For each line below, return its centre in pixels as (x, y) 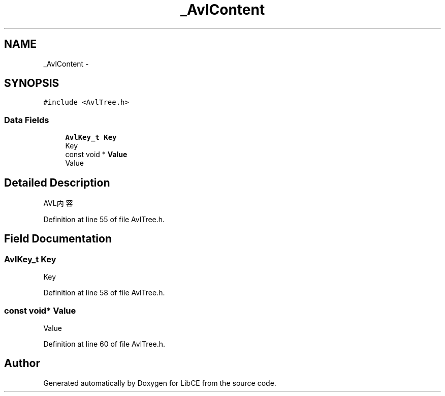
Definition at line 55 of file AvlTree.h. (104, 220)
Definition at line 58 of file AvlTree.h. (104, 293)
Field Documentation (58, 239)
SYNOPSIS (32, 83)
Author (22, 363)
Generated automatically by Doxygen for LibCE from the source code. (160, 383)
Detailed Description (57, 182)
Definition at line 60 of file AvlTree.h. (104, 344)
